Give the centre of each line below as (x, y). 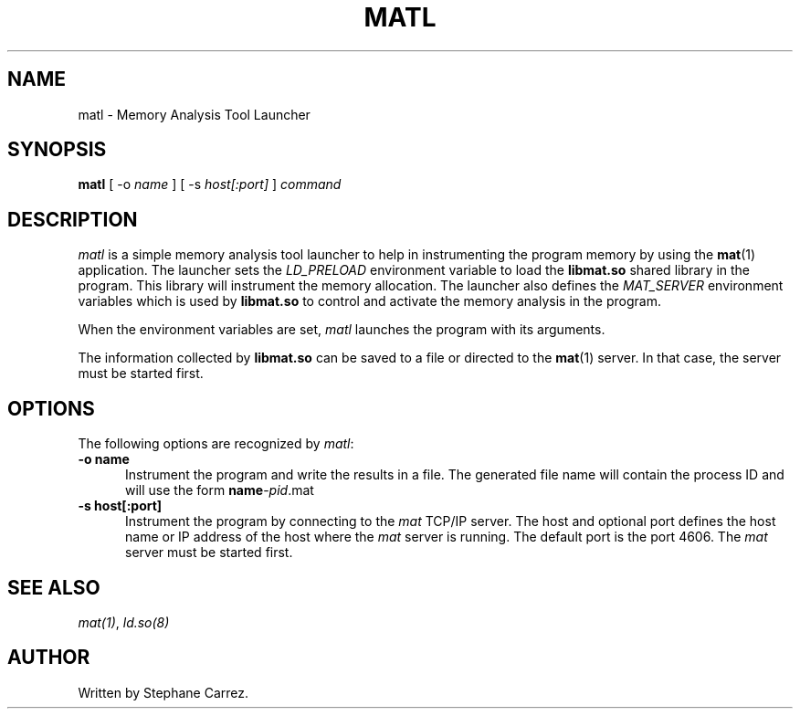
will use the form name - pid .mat (220, 490)
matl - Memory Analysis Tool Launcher (194, 114)
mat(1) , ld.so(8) (124, 622)
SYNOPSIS (57, 150)
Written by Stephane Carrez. (163, 692)
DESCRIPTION (73, 219)
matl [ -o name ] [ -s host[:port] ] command (210, 184)
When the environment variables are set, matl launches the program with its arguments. (342, 330)
